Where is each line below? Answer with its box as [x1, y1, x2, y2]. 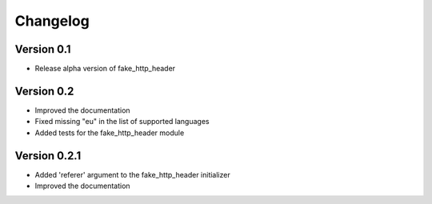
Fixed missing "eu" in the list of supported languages [34, 117, 210, 126]
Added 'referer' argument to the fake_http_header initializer [34, 170, 231, 179]
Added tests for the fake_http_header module [34, 128, 185, 138]
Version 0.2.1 [14, 149, 82, 162]
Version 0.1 [14, 42, 71, 56]
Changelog [14, 12, 90, 30]
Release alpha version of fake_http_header [34, 64, 176, 74]
